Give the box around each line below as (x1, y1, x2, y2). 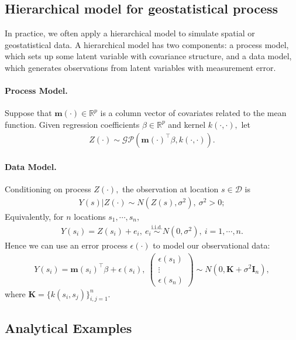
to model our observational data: (153, 239, 270, 251)
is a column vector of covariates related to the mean (100, 107, 287, 119)
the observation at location (122, 183, 219, 195)
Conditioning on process (5, 183, 91, 195)
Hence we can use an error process (5, 239, 128, 251)
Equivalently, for (5, 210, 64, 223)
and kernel (168, 118, 206, 130)
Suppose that (5, 107, 52, 119)
